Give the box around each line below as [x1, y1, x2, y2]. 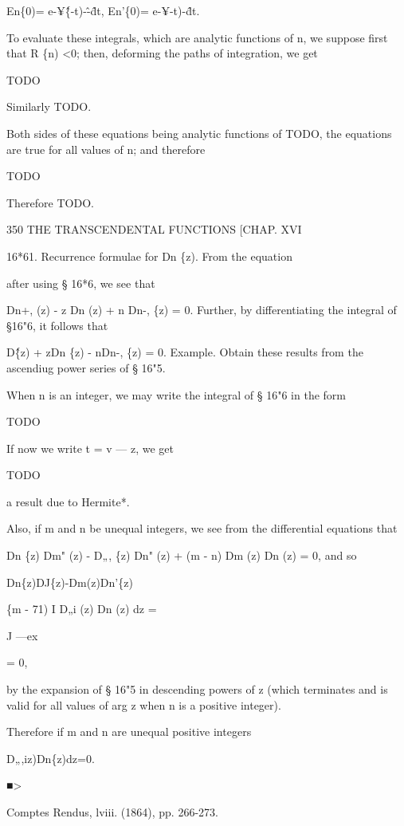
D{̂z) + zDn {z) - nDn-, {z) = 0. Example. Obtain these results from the [6, 344, 363, 360]
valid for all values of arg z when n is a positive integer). [6, 696, 281, 713]
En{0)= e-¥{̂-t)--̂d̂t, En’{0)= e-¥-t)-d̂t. [6, 2, 200, 18]
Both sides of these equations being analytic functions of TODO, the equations [6, 124, 392, 141]
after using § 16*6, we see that [6, 274, 155, 291]
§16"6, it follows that [6, 317, 108, 333]
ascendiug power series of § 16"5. [6, 359, 166, 376]
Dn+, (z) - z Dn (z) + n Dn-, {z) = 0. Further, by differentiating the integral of [6, 301, 397, 318]
